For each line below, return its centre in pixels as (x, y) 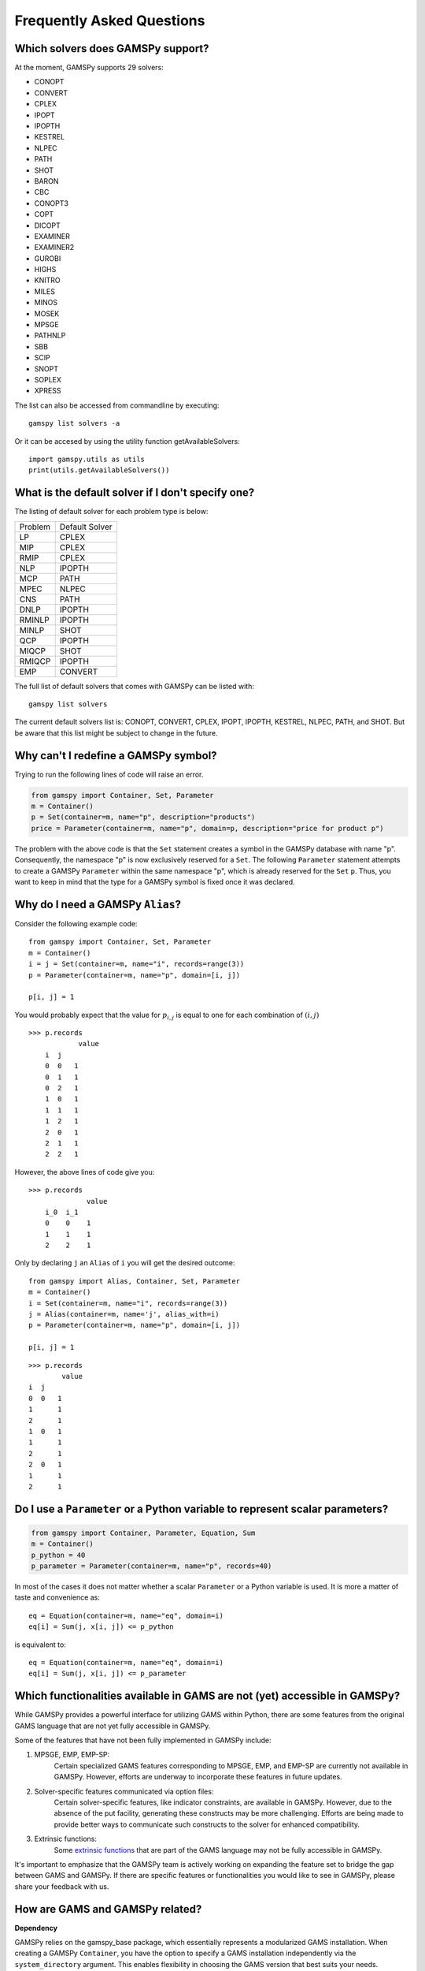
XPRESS (48, 391)
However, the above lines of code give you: (85, 1172)
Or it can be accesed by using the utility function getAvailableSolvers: (127, 441)
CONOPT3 (51, 203)
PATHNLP (50, 336)
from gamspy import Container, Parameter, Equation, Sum (143, 1533)
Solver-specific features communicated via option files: (124, 1791)
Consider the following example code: (76, 923)
